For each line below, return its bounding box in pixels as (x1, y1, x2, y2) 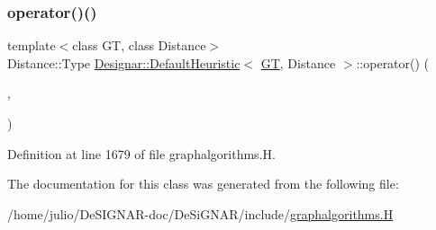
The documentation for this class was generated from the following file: (7, 174, 399, 193)
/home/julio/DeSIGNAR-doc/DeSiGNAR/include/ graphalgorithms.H (7, 204, 394, 223)
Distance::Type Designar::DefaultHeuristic (7, 53, 241, 72)
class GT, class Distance (72, 36, 206, 55)
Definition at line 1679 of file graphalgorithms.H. (7, 144, 276, 163)
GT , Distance (260, 53, 336, 72)
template (7, 36, 56, 55)
